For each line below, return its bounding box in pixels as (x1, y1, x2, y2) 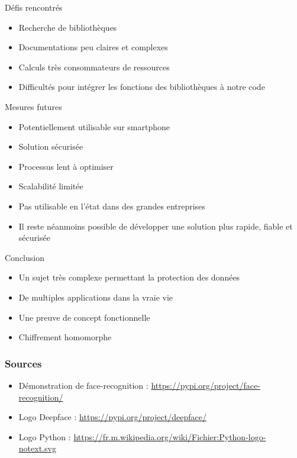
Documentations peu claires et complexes (18, 41, 168, 53)
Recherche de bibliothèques (18, 21, 117, 33)
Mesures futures (5, 100, 62, 112)
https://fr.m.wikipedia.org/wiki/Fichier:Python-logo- (73, 430, 266, 443)
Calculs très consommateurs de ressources (18, 60, 170, 73)
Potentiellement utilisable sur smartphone (18, 120, 170, 133)
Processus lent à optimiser (18, 160, 114, 172)
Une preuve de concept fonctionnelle (18, 311, 150, 323)
